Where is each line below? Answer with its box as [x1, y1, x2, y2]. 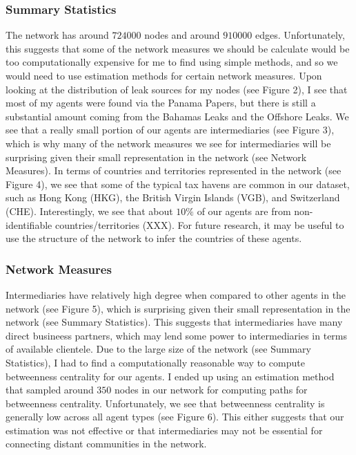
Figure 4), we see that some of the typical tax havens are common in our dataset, [6, 176, 350, 191]
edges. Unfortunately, [255, 28, 345, 42]
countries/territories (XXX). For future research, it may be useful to [55, 217, 344, 232]
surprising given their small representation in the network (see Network [6, 149, 307, 164]
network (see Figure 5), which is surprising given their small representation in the [6, 301, 350, 315]
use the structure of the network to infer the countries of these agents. [6, 231, 302, 245]
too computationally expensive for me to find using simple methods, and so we [6, 55, 338, 69]
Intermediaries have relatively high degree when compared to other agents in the [6, 287, 346, 301]
